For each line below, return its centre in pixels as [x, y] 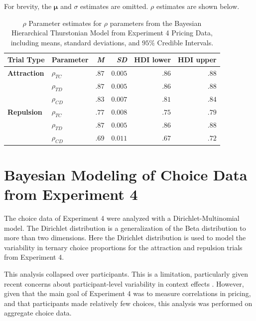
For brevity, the [28, 6]
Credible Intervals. [185, 42]
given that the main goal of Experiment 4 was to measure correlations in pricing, [128, 293]
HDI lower [153, 60]
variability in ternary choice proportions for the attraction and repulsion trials [123, 247]
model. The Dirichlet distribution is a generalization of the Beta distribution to [125, 228]
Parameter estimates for [65, 23]
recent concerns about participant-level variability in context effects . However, [124, 283]
